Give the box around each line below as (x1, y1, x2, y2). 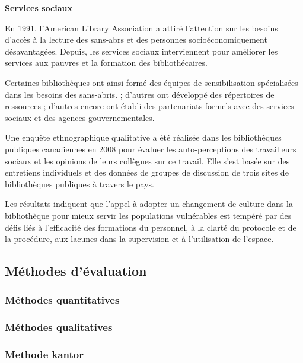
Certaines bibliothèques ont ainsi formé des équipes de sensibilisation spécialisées (5, 76, 298, 88)
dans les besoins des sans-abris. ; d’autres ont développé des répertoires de (5, 88, 275, 100)
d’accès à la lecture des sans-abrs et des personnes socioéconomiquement (5, 33, 267, 46)
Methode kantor (5, 347, 84, 362)
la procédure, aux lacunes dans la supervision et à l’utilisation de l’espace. (5, 233, 274, 245)
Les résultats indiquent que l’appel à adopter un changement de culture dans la (5, 198, 293, 210)
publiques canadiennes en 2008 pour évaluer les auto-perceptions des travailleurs (5, 142, 296, 155)
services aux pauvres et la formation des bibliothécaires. (5, 56, 208, 69)
